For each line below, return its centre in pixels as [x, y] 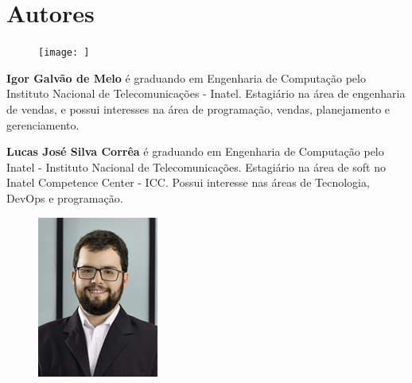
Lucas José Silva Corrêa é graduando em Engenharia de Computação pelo [195, 151]
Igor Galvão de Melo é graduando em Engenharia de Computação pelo [186, 77]
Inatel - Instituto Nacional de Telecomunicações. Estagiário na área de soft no [196, 166]
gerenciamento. [43, 124]
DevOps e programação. [65, 197]
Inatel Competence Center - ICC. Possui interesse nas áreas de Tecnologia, [188, 182]
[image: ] [64, 53]
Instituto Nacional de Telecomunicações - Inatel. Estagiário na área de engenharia [206, 93]
